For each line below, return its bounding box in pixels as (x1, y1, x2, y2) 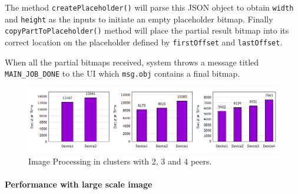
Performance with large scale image (5, 178, 153, 190)
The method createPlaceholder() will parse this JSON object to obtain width (5, 1, 294, 13)
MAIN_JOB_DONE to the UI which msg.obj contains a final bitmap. (5, 67, 240, 80)
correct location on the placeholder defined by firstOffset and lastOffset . (5, 35, 283, 48)
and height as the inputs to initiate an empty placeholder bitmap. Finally (5, 12, 273, 25)
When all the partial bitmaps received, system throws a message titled (5, 55, 259, 68)
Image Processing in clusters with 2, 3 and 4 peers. (28, 154, 212, 167)
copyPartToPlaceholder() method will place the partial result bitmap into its (5, 24, 289, 37)
